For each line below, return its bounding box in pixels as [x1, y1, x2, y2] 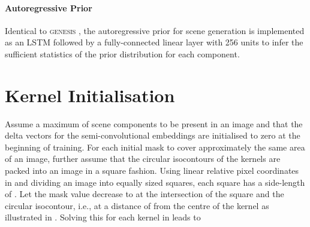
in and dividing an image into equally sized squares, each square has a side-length [5, 176, 305, 188]
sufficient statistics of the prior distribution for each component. [5, 47, 240, 60]
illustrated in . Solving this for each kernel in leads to [5, 211, 201, 223]
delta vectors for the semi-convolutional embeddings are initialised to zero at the [5, 129, 300, 142]
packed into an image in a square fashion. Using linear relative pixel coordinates [5, 164, 299, 177]
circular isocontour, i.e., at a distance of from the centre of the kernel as [5, 199, 269, 211]
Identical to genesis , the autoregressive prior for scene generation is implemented [5, 24, 305, 36]
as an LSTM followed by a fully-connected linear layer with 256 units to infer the [5, 36, 303, 48]
